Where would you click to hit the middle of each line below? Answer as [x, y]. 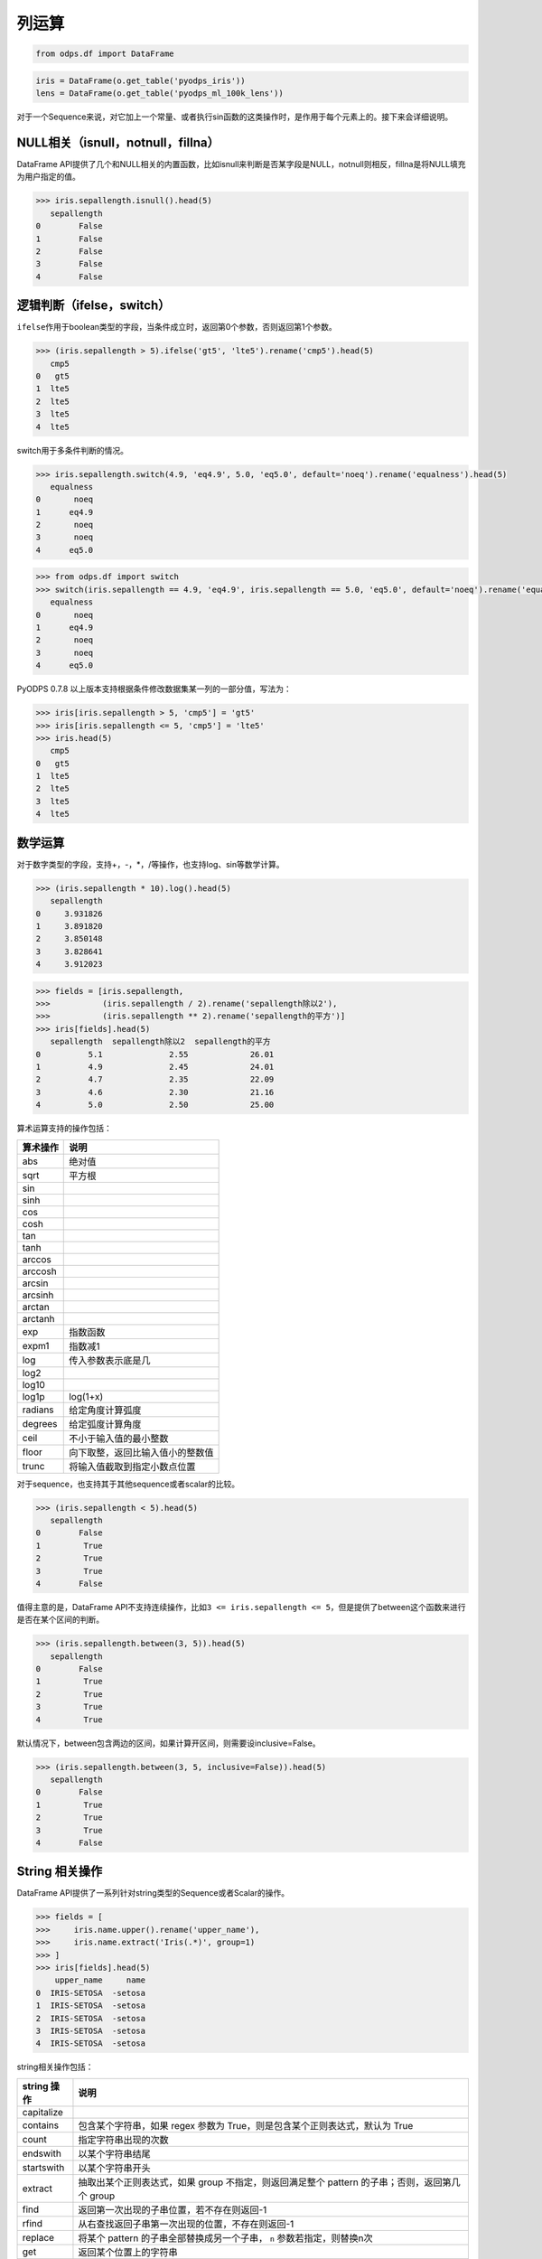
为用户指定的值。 [48, 177]
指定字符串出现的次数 [123, 2140]
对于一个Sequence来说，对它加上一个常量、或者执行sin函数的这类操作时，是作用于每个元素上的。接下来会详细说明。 [235, 117]
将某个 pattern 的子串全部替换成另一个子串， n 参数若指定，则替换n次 [226, 2238]
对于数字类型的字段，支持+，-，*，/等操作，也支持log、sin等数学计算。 [150, 864]
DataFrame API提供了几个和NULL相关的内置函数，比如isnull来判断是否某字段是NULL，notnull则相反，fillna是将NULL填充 [241, 164]
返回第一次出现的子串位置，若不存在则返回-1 [173, 2209]
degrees [40, 1423]
